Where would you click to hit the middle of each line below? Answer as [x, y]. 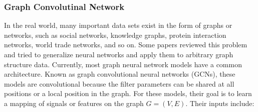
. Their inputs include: [220, 103]
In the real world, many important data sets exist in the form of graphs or [118, 25]
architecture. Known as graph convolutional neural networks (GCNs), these [120, 74]
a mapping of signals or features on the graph [74, 103]
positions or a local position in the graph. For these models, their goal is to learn [128, 93]
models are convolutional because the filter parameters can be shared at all [119, 83]
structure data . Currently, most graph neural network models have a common [123, 64]
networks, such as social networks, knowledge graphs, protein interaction [115, 35]
